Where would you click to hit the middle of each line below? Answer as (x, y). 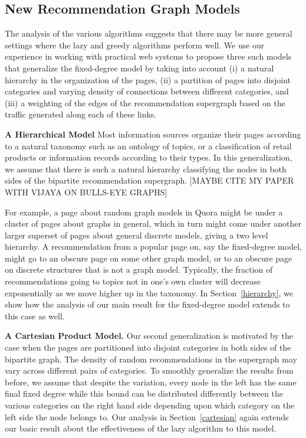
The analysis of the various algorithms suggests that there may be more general (149, 33)
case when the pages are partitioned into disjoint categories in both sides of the (148, 347)
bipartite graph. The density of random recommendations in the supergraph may (151, 359)
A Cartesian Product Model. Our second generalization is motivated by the (149, 336)
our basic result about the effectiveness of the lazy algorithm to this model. (141, 428)
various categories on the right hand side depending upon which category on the (150, 405)
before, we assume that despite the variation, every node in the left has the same (151, 382)
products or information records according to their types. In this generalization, (149, 157)
